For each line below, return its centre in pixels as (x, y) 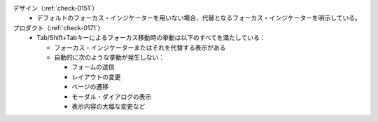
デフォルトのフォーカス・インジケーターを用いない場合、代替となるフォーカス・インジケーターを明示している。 (199, 18)
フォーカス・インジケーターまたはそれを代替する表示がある (140, 47)
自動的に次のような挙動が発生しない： (109, 57)
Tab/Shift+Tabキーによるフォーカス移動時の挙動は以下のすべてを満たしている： (151, 38)
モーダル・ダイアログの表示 (112, 96)
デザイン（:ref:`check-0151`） (55, 8)
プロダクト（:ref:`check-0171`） (58, 27)
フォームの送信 (93, 67)
